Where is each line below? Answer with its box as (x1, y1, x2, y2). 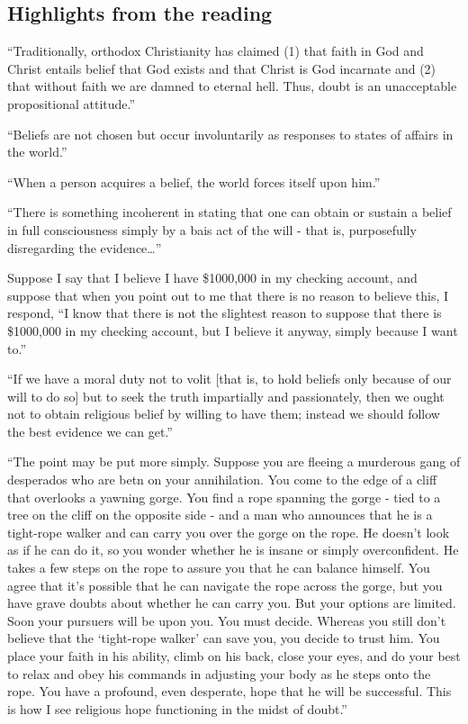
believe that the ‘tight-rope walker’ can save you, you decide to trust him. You (7, 629, 440, 647)
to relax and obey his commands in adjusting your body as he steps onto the (7, 664, 431, 683)
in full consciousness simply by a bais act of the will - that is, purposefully (7, 220, 417, 239)
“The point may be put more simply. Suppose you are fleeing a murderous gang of (7, 452, 461, 471)
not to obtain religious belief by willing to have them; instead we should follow (7, 404, 440, 423)
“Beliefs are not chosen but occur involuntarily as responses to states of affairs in (7, 124, 454, 143)
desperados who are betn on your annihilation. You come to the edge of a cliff (7, 470, 437, 489)
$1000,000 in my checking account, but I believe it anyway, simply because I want (7, 321, 458, 339)
